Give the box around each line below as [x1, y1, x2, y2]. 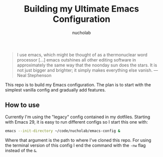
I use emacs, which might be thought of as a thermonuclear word [16, 52, 148, 58]
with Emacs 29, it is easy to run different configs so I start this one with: [5, 119, 148, 125]
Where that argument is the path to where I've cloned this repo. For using [5, 137, 151, 143]
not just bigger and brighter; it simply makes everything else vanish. [16, 67, 153, 73]
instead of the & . [5, 147, 37, 153]
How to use [5, 101, 40, 110]
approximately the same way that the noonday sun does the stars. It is [16, 62, 158, 68]
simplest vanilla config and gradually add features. [5, 87, 106, 93]
